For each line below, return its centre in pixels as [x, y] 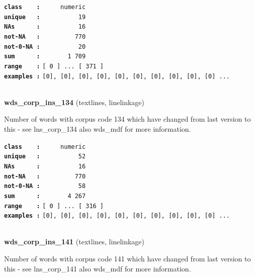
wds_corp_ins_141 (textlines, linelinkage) [74, 242]
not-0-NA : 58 [45, 186]
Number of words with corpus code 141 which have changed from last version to [127, 259]
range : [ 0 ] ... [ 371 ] [54, 66]
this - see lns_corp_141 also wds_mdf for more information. [98, 268]
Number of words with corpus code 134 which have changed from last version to [127, 119]
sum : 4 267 [45, 196]
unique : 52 [45, 157]
